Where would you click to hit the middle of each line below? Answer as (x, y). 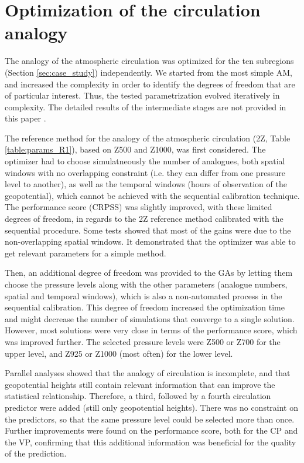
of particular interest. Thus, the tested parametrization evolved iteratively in (142, 95)
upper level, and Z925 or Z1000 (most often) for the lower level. (119, 353)
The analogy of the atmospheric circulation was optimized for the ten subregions (149, 61)
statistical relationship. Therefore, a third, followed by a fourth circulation (138, 396)
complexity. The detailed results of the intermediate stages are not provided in (146, 107)
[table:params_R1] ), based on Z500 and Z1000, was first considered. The (135, 149)
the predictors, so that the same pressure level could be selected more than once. (150, 419)
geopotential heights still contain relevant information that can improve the (140, 384)
